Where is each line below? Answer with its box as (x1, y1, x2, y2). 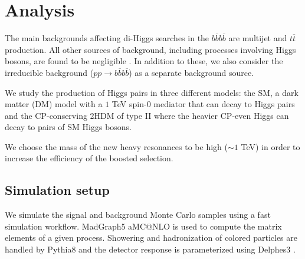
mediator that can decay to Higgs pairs (153, 98, 295, 110)
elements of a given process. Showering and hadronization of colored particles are (5, 231, 297, 244)
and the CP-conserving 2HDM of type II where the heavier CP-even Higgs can (5, 109, 289, 121)
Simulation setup (5, 181, 110, 199)
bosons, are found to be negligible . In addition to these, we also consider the (5, 55, 283, 67)
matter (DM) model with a (5, 98, 103, 110)
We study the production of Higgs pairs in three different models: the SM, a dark (5, 86, 299, 98)
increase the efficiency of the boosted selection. (5, 152, 173, 164)
